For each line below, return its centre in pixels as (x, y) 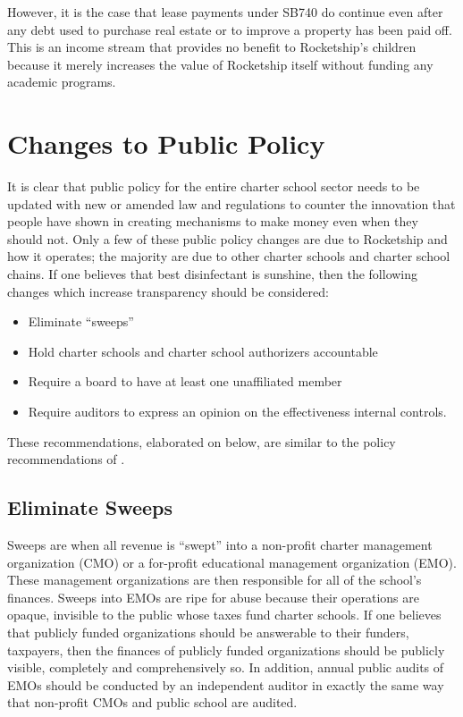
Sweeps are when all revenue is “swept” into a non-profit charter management (220, 545)
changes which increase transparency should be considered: (168, 291)
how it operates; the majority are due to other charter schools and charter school (229, 256)
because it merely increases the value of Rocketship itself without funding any (220, 64)
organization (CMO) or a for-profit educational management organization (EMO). (232, 562)
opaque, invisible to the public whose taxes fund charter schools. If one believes (224, 615)
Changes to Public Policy (166, 143)
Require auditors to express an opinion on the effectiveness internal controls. (237, 412)
